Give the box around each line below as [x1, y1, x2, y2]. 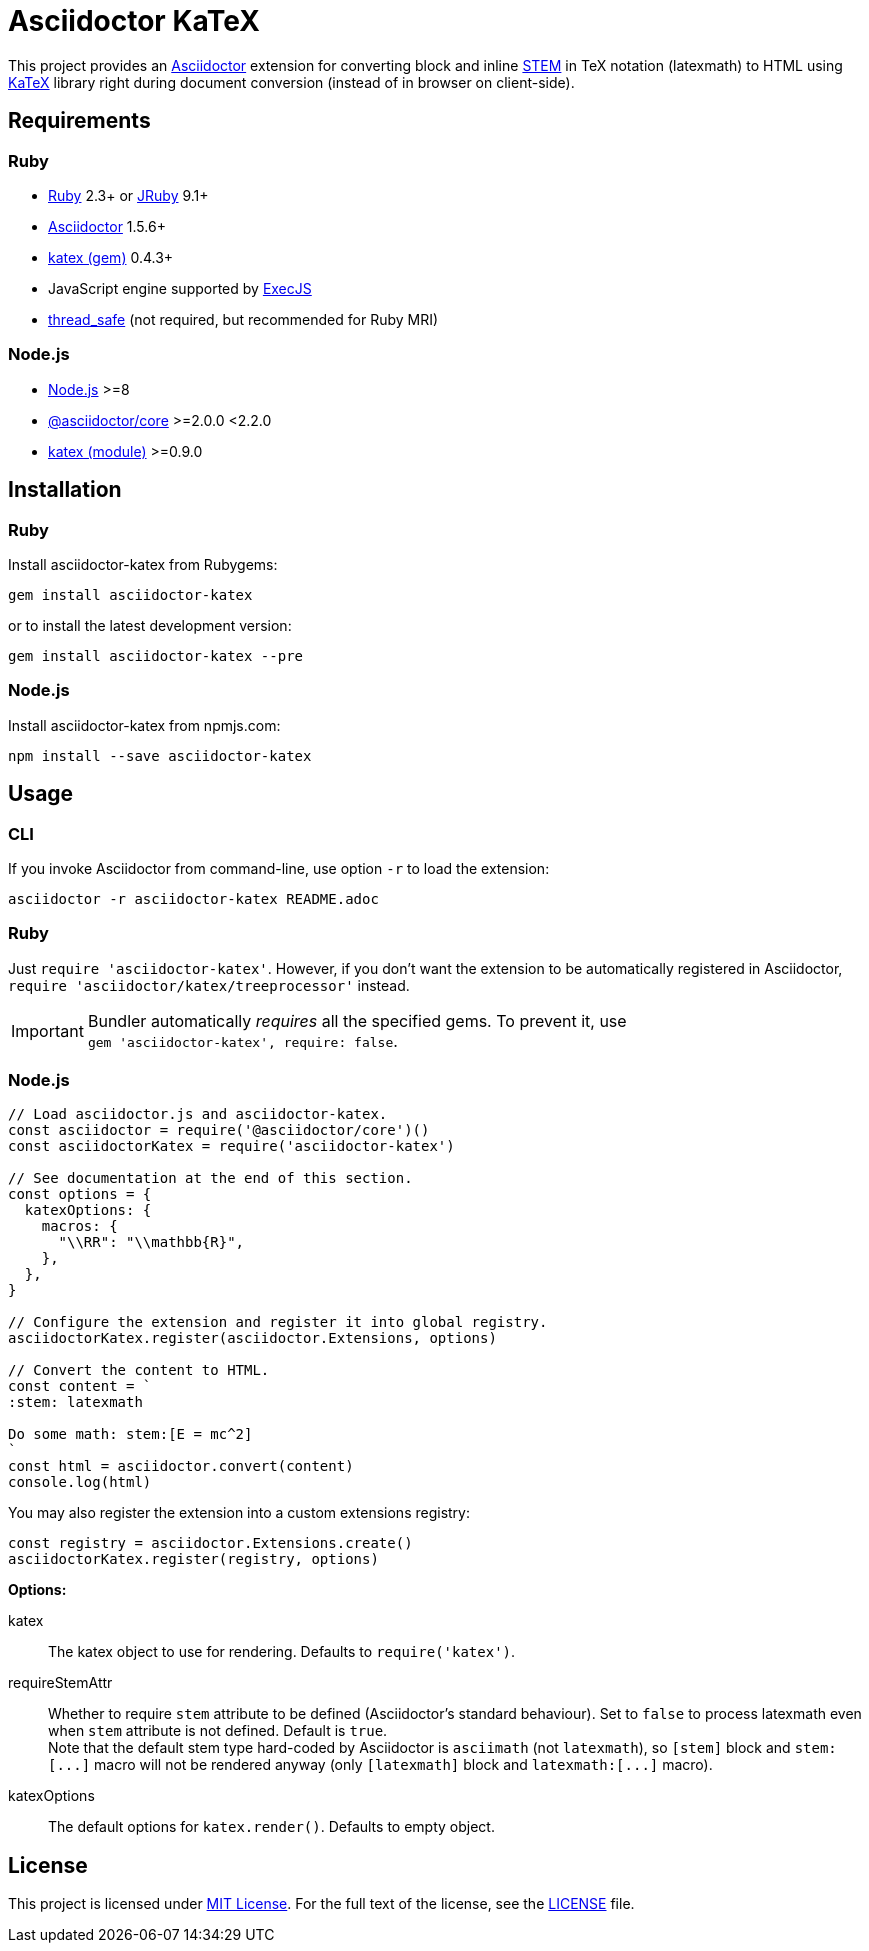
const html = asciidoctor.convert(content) [8, 1458, 354, 1475]
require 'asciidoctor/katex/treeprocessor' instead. [8, 976, 410, 994]
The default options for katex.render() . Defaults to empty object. [48, 1818, 495, 1836]
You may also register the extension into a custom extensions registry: [8, 1504, 470, 1522]
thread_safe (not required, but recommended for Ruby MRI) [48, 310, 439, 328]
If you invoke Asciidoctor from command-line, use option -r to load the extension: [8, 859, 550, 877]
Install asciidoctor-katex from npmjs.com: [8, 716, 281, 734]
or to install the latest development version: [8, 616, 292, 634]
